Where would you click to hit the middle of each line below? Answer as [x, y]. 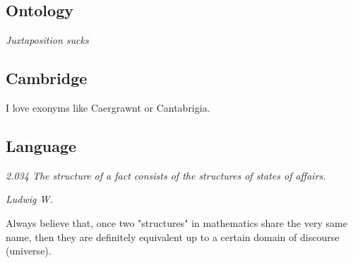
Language [41, 145]
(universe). [29, 251]
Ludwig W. [29, 199]
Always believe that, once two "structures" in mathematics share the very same [176, 222]
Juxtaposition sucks [47, 40]
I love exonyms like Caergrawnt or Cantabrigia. [108, 107]
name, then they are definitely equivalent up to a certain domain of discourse [173, 236]
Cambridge [47, 78]
